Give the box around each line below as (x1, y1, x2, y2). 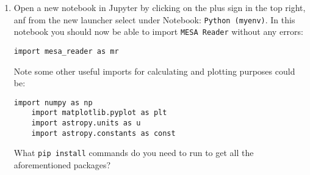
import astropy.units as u (31, 119, 141, 128)
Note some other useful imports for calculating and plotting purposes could (13, 64, 295, 77)
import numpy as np (13, 98, 93, 107)
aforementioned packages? (13, 158, 111, 171)
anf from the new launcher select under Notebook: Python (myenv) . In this (13, 13, 295, 26)
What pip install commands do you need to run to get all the (13, 146, 254, 159)
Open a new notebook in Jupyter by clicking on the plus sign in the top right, (13, 1, 306, 13)
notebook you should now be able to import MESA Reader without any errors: (13, 25, 304, 38)
